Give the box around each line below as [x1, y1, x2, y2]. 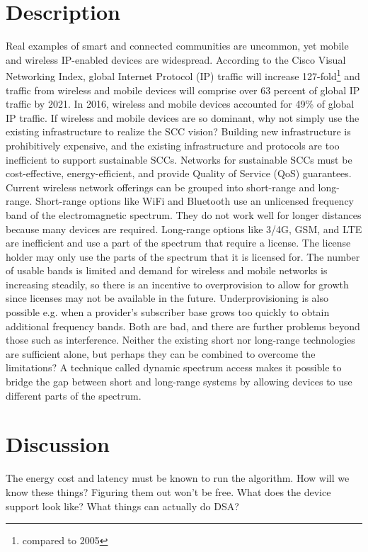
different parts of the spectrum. [6, 388, 142, 402]
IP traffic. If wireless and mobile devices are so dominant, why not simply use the [6, 110, 360, 125]
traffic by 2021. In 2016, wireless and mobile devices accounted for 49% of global [6, 96, 355, 111]
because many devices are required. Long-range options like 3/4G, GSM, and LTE [6, 221, 362, 236]
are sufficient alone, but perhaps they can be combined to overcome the [6, 346, 316, 361]
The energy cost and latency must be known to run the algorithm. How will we [6, 471, 350, 485]
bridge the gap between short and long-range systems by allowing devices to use [6, 374, 352, 389]
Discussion [6, 429, 110, 458]
